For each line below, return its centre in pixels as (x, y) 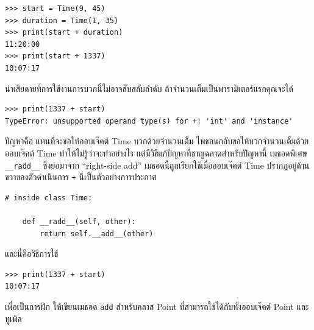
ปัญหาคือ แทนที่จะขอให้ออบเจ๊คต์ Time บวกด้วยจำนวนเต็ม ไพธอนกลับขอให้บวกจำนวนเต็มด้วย (157, 141)
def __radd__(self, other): (79, 222)
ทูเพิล (13, 318)
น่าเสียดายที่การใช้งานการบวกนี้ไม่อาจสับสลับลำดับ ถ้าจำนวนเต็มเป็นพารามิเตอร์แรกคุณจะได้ (149, 88)
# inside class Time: (49, 198)
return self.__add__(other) (97, 233)
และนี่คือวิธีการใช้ (32, 254)
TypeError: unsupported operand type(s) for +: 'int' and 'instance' (149, 121)
